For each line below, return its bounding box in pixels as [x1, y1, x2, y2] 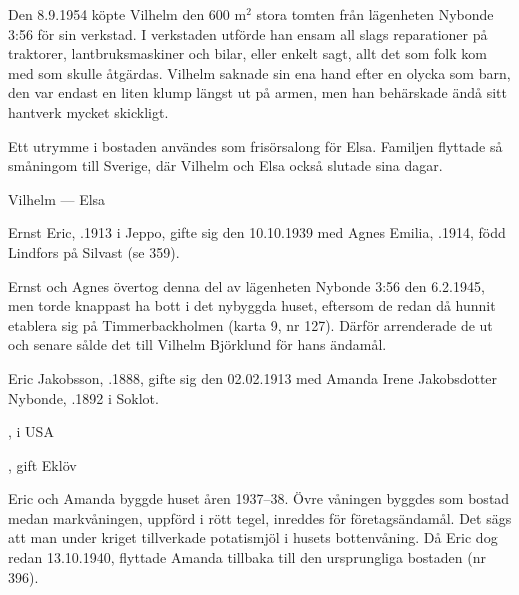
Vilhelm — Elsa [8, 188, 106, 209]
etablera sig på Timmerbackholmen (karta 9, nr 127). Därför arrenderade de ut [8, 314, 493, 335]
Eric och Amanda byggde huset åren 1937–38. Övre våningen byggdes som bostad [8, 488, 510, 509]
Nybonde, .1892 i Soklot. [8, 387, 159, 408]
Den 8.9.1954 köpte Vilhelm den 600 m [8, 4, 247, 24]
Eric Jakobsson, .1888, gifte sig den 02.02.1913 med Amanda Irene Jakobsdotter [8, 367, 498, 388]
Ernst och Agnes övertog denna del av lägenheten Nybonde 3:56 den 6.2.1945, [8, 275, 485, 296]
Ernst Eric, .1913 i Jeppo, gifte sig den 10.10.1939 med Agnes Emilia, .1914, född [8, 222, 506, 243]
